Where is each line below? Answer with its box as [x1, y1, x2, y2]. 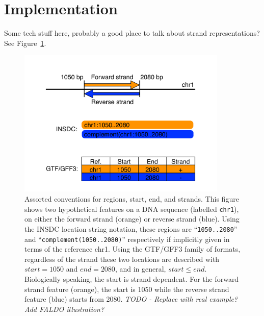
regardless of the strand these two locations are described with [24, 253, 220, 264]
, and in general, [115, 263, 166, 274]
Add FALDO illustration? [24, 303, 104, 314]
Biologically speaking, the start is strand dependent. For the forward [24, 273, 239, 284]
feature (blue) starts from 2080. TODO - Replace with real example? [24, 294, 238, 304]
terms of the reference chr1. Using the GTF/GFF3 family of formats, [24, 244, 241, 254]
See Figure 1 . [4, 37, 46, 48]
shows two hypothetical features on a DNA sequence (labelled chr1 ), [24, 203, 239, 214]
